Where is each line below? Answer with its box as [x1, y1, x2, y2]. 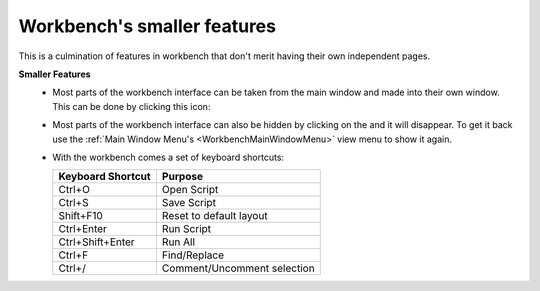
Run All [161, 235, 195, 249]
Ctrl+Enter [58, 222, 107, 236]
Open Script [161, 183, 219, 197]
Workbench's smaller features [18, 15, 277, 37]
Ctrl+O [58, 183, 90, 197]
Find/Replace [161, 248, 225, 262]
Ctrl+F [58, 248, 89, 262]
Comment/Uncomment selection [161, 261, 315, 275]
